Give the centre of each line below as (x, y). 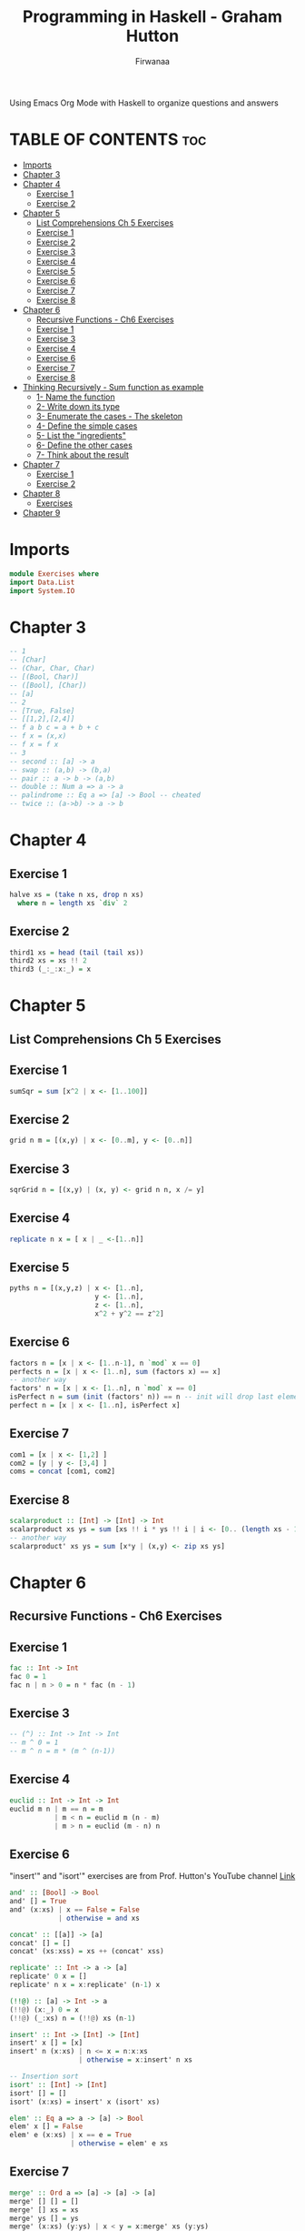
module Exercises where (54, 574)
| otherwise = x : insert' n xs (136, 2060)
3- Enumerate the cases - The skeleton (109, 416)
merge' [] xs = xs (44, 2210)
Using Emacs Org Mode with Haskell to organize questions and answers (144, 103)
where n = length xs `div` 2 (73, 903)
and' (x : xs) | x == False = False (75, 1909)
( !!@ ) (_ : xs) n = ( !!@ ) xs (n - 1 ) (73, 2018)
